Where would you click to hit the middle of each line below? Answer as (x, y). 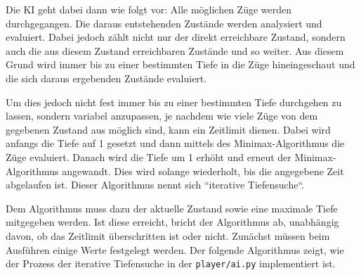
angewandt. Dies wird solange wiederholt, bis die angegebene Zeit (203, 171)
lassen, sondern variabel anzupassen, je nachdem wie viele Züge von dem (162, 116)
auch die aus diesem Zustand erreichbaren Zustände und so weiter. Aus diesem (175, 50)
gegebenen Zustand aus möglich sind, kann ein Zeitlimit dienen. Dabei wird (168, 129)
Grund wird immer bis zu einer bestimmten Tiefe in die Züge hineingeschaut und (180, 64)
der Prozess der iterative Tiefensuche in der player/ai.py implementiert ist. (171, 263)
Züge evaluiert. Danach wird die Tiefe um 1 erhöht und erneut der (149, 156)
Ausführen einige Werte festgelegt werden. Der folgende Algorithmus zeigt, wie (175, 249)
